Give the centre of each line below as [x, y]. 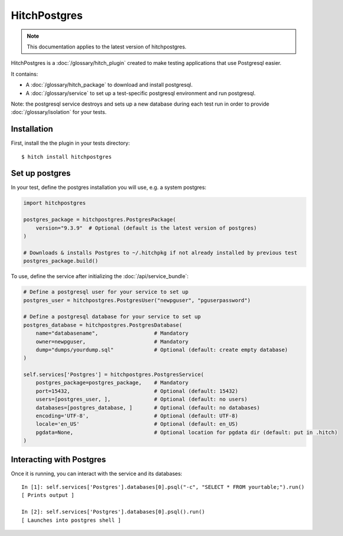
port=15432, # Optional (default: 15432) [137, 391]
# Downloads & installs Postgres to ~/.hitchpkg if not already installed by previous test [160, 253]
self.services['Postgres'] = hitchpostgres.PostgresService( [114, 375]
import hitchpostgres [55, 203]
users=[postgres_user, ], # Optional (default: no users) [142, 399]
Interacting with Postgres [58, 460]
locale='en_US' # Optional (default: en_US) [137, 424]
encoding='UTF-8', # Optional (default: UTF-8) [137, 416]
